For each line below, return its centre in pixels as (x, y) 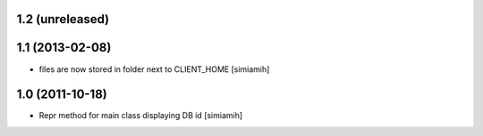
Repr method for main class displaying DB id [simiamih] (141, 116)
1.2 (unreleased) (63, 19)
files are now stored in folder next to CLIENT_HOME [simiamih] (154, 69)
